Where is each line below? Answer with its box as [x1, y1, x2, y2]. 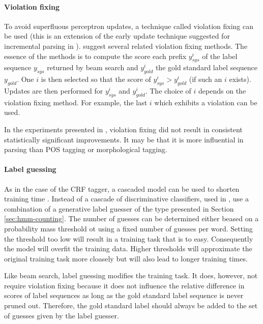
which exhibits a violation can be [154, 97, 257, 107]
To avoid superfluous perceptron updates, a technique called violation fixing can [4, 20, 254, 31]
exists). [229, 74, 251, 84]
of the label [202, 50, 238, 61]
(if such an [189, 74, 222, 84]
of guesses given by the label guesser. [4, 310, 119, 320]
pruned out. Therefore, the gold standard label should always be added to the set [4, 300, 258, 311]
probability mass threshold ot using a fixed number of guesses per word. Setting [4, 223, 253, 233]
